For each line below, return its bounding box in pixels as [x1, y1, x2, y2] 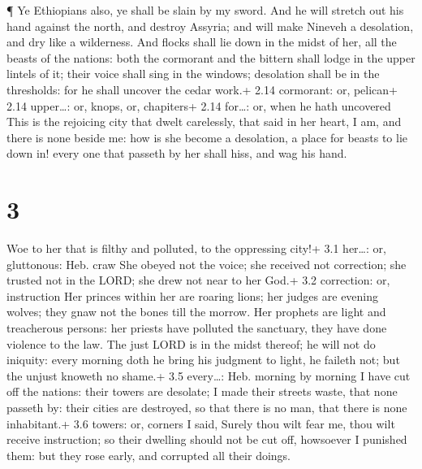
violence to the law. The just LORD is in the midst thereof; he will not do [6, 335, 376, 352]
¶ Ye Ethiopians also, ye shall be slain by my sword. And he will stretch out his [6, 2, 404, 18]
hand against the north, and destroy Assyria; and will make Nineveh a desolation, [6, 17, 414, 34]
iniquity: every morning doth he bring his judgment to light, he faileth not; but [6, 351, 400, 368]
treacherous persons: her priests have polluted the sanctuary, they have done [6, 319, 387, 337]
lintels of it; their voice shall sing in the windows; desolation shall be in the [6, 65, 380, 82]
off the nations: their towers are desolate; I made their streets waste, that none [6, 383, 398, 400]
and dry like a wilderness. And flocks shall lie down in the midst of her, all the [6, 33, 397, 50]
